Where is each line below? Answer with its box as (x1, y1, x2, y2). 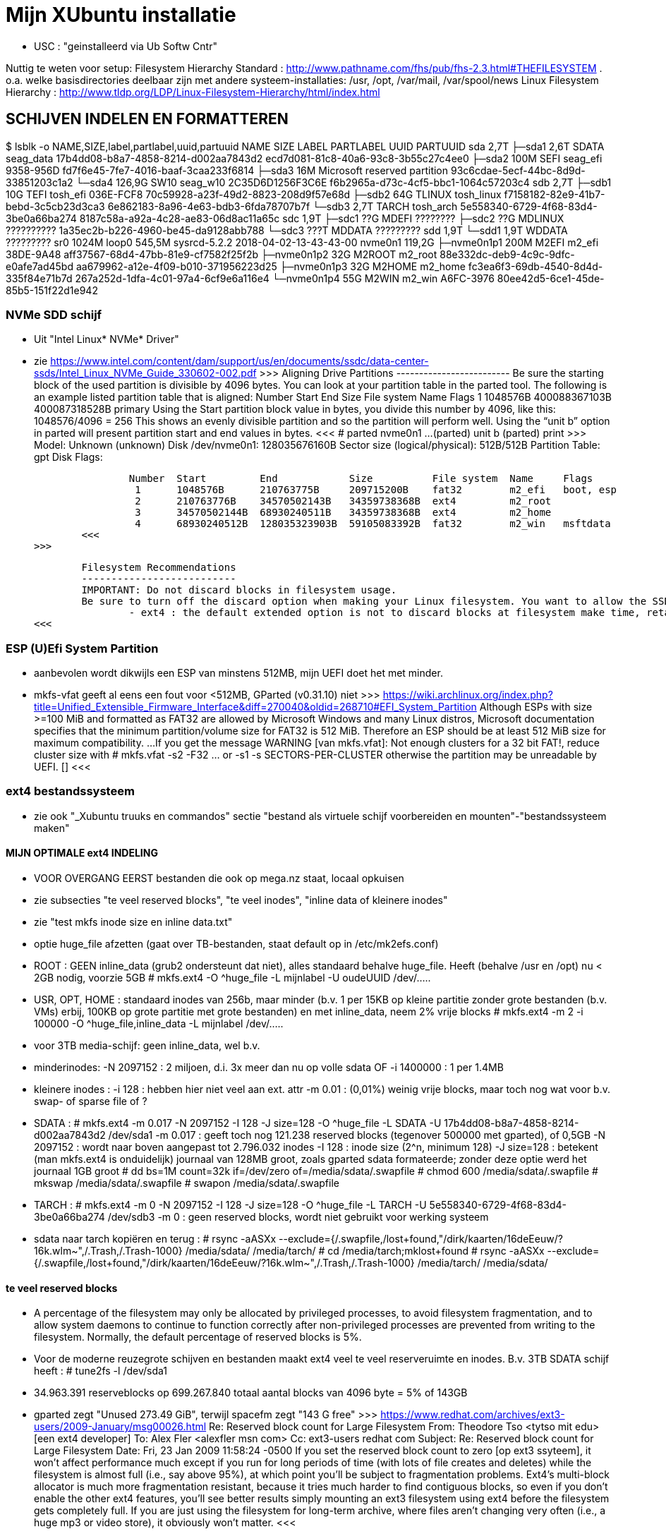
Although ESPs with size (479, 701, 593, 713)
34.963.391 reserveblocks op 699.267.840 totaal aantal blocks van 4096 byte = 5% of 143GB (34, 1387, 468, 1399)
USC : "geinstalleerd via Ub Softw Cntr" (34, 40, 217, 52)
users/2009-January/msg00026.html (34, 1420, 207, 1433)
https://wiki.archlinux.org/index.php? (382, 689, 553, 701)
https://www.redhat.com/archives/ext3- (380, 1408, 565, 1421)
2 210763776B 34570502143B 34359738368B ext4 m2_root (135, 495, 552, 507)
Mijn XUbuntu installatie (6, 3, 236, 27)
